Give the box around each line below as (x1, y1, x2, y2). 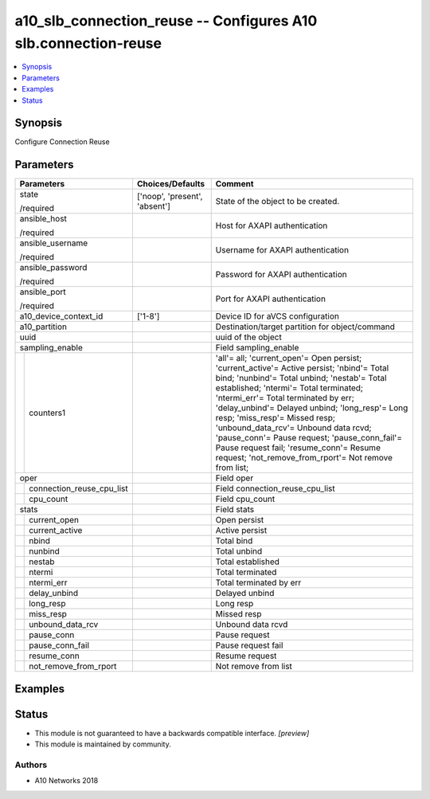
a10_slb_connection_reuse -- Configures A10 (14, 12, 318, 29)
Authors (14, 759, 48, 770)
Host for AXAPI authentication (215, 220, 328, 231)
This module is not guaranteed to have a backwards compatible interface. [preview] (34, 728, 310, 738)
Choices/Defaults (136, 178, 205, 190)
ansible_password (19, 262, 88, 273)
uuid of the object (215, 331, 282, 343)
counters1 (29, 407, 66, 418)
